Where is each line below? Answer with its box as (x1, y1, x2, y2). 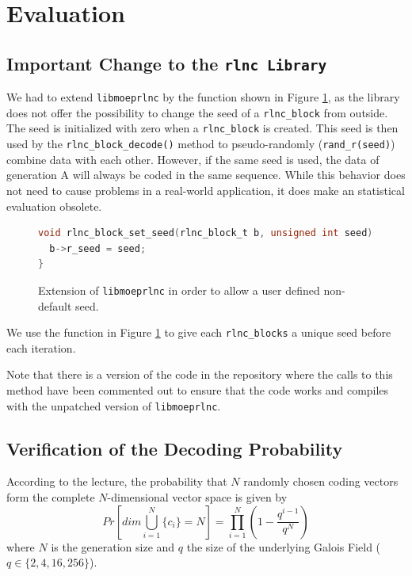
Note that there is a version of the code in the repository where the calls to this (6, 366, 393, 383)
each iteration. (6, 339, 76, 356)
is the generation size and (51, 538, 175, 555)
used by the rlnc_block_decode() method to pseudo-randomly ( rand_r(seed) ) (6, 135, 395, 152)
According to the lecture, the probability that (6, 473, 227, 490)
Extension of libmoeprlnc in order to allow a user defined (38, 281, 320, 298)
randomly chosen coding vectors (243, 473, 399, 490)
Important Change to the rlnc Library (6, 51, 327, 75)
